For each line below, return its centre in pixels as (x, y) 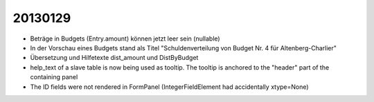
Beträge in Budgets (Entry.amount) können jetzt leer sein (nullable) (125, 39)
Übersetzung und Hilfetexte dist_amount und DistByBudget (114, 58)
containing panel (54, 77)
